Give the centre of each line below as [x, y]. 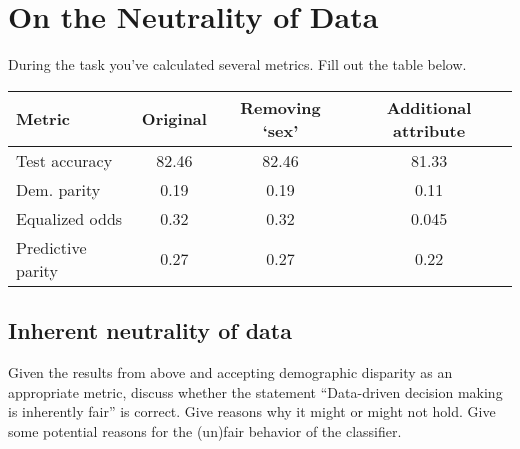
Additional [429, 107]
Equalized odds [69, 218]
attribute [429, 130]
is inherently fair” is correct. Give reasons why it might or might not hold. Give [252, 411]
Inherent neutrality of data [150, 330]
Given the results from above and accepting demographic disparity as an [230, 371]
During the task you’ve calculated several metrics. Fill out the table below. [237, 64]
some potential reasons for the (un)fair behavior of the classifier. [205, 430]
